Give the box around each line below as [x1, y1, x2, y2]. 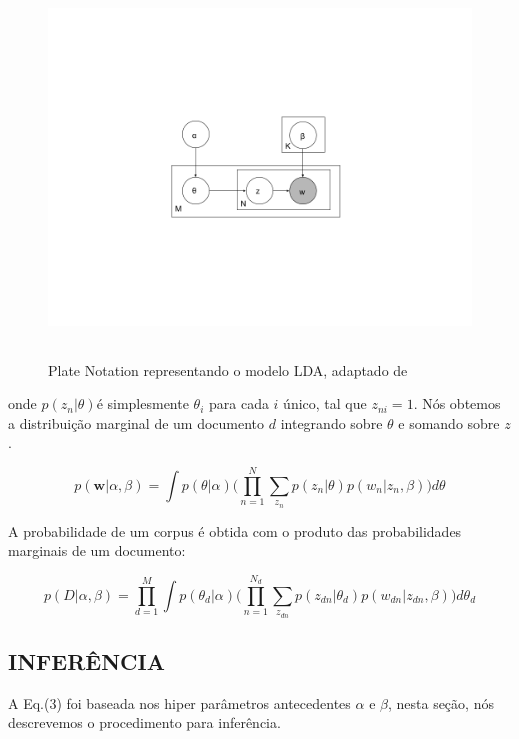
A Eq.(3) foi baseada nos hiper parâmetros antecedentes [8, 692, 351, 713]
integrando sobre [280, 412, 383, 433]
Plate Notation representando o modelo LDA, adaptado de [48, 359, 408, 380]
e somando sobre [398, 412, 500, 433]
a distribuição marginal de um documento [8, 412, 265, 433]
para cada [209, 393, 269, 414]
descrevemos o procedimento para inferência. [8, 712, 281, 733]
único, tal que [283, 393, 367, 414]
